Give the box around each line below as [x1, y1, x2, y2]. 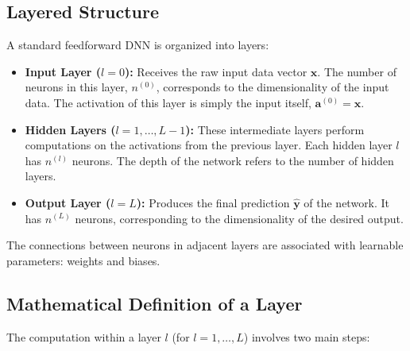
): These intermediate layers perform [185, 121, 365, 137]
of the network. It [304, 194, 390, 210]
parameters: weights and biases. [6, 252, 161, 268]
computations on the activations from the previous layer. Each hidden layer [25, 137, 393, 153]
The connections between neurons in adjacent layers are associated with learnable [6, 237, 404, 253]
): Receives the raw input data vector [124, 63, 307, 79]
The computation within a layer [6, 328, 161, 345]
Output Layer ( [25, 194, 111, 210]
